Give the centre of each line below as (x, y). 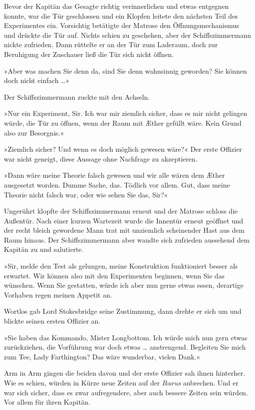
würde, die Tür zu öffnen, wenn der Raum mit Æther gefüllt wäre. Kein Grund (123, 123)
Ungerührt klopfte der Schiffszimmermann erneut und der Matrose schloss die (121, 211)
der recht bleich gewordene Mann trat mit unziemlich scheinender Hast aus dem (124, 230)
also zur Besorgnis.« (34, 132)
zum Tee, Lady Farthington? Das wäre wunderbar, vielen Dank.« (102, 356)
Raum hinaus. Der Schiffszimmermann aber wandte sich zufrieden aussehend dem (127, 239)
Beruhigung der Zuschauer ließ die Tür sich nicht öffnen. (89, 54)
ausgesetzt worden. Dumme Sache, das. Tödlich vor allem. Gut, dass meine (117, 184)
